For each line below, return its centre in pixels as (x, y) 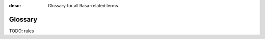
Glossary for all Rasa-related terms (83, 6)
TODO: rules (22, 31)
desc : (15, 6)
